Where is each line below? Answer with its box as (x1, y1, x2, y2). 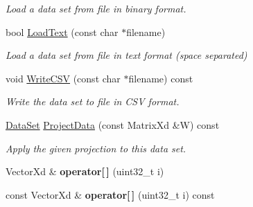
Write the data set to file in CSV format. (6, 94, 180, 109)
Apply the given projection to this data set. (6, 141, 186, 155)
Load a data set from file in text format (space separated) (6, 48, 247, 62)
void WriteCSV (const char (6, 71, 121, 85)
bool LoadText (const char (6, 24, 119, 39)
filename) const (128, 71, 193, 85)
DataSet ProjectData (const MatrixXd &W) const (6, 117, 220, 132)
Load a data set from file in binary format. (6, 1, 186, 15)
